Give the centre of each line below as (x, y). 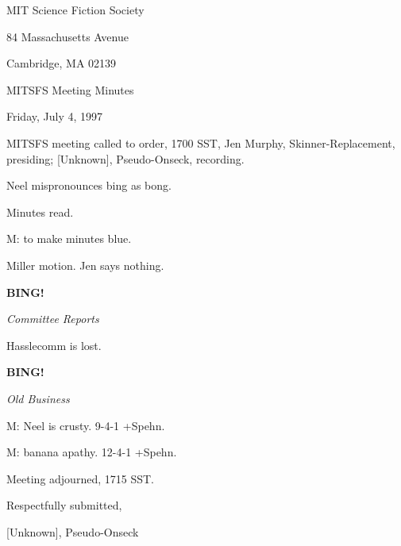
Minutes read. (40, 211)
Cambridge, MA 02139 (62, 63)
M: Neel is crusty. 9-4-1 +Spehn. (86, 425)
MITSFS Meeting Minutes (70, 89)
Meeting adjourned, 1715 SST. (80, 478)
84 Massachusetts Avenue (67, 36)
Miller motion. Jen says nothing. (85, 265)
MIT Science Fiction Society (75, 10)
